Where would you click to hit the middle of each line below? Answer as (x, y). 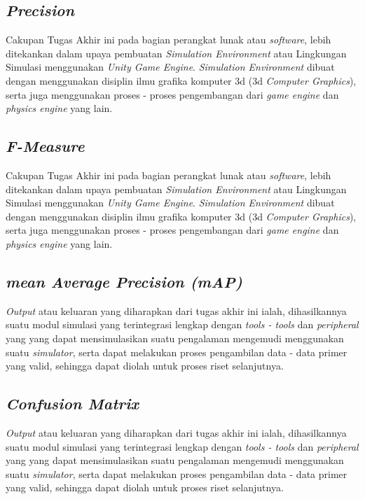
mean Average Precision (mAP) (124, 281)
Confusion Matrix (73, 403)
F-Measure (45, 146)
